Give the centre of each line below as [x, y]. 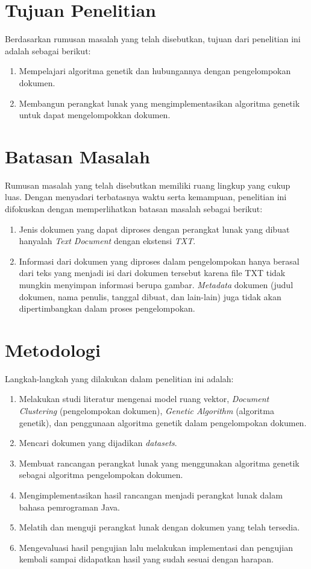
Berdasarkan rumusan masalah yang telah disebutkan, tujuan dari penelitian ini [153, 39]
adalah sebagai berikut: [48, 50]
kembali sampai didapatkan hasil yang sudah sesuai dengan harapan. [146, 559]
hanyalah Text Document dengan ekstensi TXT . [107, 241]
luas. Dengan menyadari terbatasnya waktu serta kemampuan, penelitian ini [146, 197]
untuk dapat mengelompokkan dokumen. [95, 115]
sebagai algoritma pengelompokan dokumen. [101, 475]
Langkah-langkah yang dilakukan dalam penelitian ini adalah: [119, 378]
